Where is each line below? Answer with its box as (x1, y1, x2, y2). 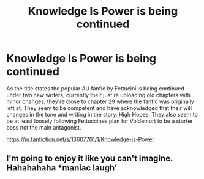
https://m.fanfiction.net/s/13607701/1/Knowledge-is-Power (6, 136, 154, 143)
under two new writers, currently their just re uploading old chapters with (6, 91, 191, 98)
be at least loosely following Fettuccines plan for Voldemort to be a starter (6, 117, 193, 125)
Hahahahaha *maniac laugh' (6, 163, 118, 174)
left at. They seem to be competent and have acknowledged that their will (6, 104, 192, 111)
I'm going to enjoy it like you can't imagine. (6, 153, 173, 164)
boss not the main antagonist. (6, 123, 81, 131)
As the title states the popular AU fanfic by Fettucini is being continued (6, 84, 185, 92)
